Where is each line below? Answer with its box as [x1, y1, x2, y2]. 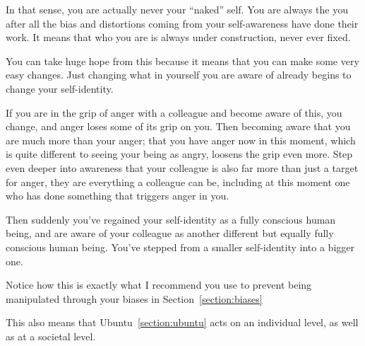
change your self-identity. [6, 81, 114, 96]
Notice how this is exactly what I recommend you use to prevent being [6, 277, 312, 292]
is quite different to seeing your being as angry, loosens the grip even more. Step [6, 146, 352, 161]
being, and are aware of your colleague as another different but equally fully [6, 226, 334, 241]
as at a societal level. [6, 328, 96, 343]
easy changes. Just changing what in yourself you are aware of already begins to [6, 67, 352, 82]
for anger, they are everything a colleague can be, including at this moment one [6, 174, 350, 189]
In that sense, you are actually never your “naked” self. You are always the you [6, 2, 348, 16]
